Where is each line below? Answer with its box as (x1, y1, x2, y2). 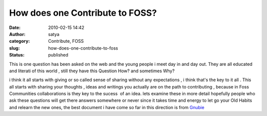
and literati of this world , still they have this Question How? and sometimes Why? (9, 68, 175, 74)
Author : (9, 31, 26, 37)
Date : (9, 25, 21, 30)
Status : (9, 52, 25, 58)
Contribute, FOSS (48, 38, 84, 44)
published (48, 52, 69, 58)
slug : (9, 45, 20, 51)
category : (9, 38, 30, 44)
